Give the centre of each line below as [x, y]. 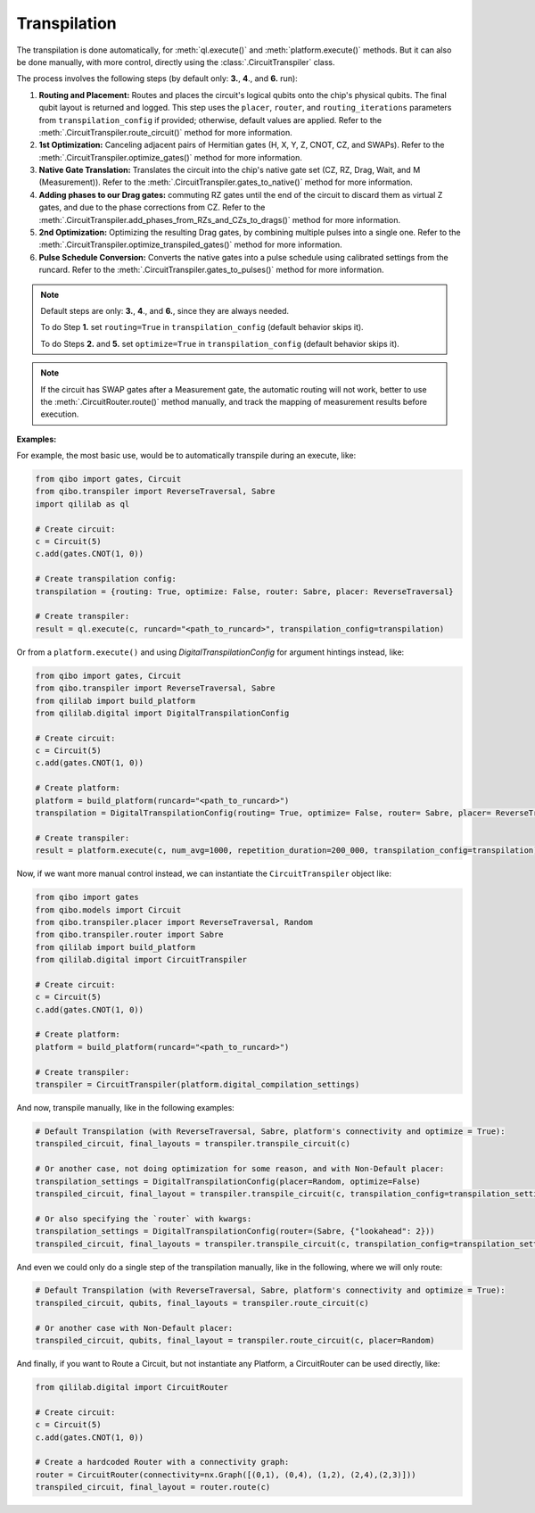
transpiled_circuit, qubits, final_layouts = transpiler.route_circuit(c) [202, 1303]
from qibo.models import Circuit [108, 909]
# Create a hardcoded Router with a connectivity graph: [162, 1462]
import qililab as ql [82, 504]
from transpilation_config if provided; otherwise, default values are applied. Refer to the [210, 120]
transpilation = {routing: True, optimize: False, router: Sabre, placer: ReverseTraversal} [244, 591]
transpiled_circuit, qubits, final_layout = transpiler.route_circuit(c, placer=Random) [235, 1341]
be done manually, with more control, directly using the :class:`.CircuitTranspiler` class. [176, 62]
